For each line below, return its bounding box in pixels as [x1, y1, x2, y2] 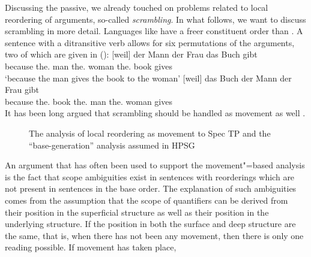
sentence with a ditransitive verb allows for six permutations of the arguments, [5, 36, 295, 49]
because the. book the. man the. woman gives [5, 95, 172, 107]
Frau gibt [5, 83, 40, 96]
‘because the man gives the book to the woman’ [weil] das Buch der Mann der [5, 71, 292, 84]
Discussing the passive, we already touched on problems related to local [5, 1, 268, 13]
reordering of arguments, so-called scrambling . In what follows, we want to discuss [5, 13, 306, 25]
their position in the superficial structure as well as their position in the [5, 205, 269, 218]
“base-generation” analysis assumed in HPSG [29, 138, 195, 151]
